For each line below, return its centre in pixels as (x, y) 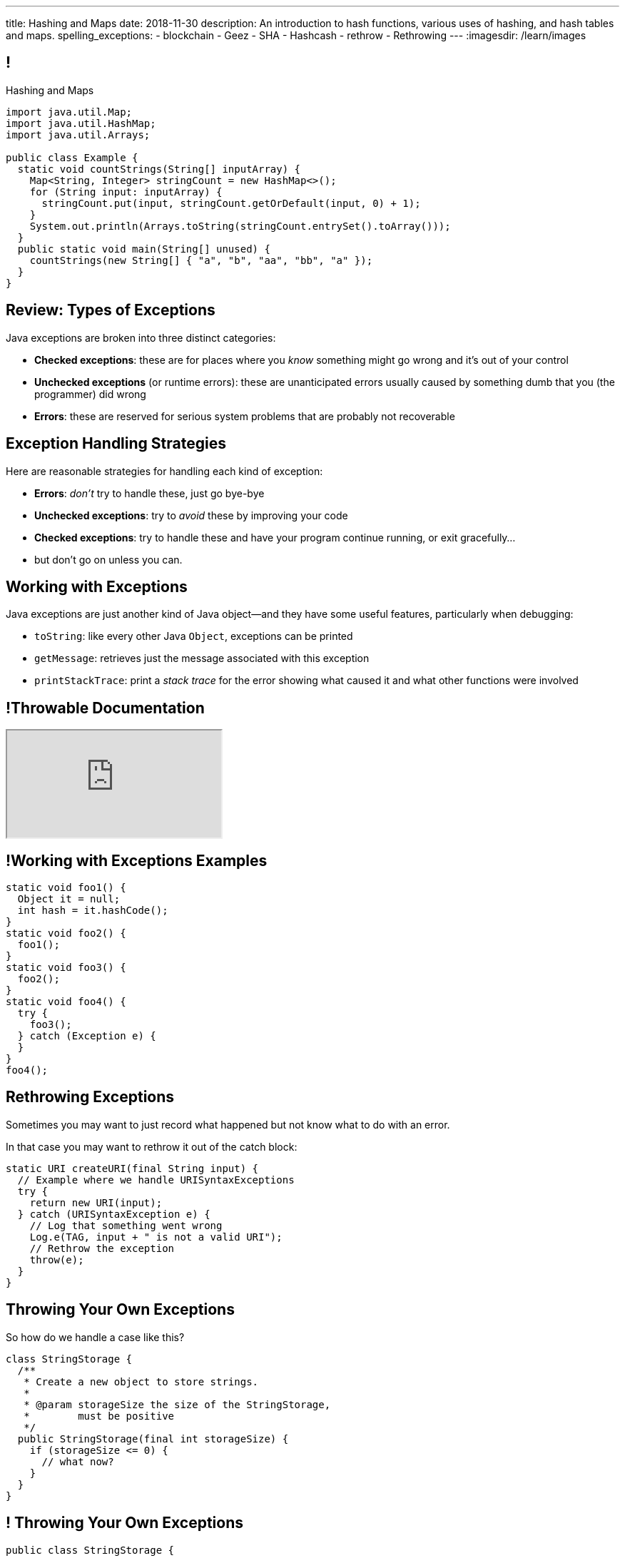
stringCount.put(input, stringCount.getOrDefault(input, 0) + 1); (231, 203)
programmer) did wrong (90, 394)
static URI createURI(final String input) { (132, 1168)
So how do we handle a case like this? (95, 1337)
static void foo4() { (66, 1002)
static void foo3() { (66, 968)
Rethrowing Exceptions (90, 1097)
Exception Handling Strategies (116, 444)
